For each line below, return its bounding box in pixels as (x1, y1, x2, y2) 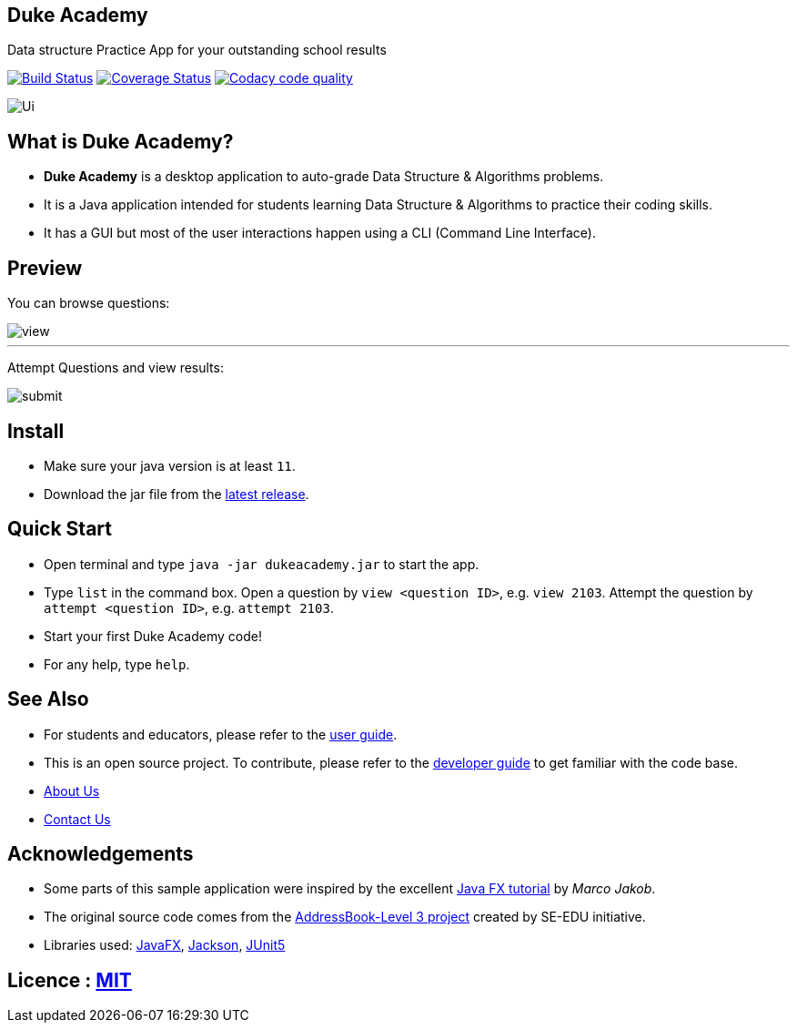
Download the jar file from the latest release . (44, 485, 309, 502)
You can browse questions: (7, 295, 170, 311)
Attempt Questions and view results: (7, 360, 224, 376)
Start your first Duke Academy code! (44, 627, 262, 644)
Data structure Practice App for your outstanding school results (7, 42, 387, 58)
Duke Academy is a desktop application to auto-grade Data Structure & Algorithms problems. (44, 168, 604, 185)
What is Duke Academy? (7, 129, 234, 153)
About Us (44, 782, 100, 799)
